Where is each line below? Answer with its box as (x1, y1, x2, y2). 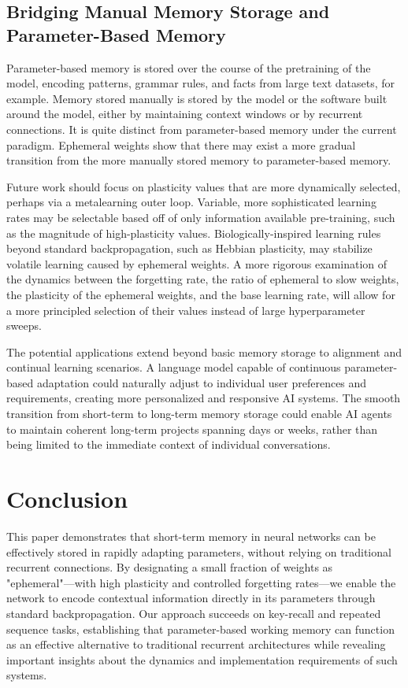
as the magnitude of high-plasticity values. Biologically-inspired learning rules (6, 224, 381, 241)
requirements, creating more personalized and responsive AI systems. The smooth (6, 390, 401, 406)
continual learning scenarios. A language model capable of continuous (6, 359, 341, 375)
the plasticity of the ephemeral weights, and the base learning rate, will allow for (6, 286, 395, 302)
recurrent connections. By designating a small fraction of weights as (6, 559, 333, 575)
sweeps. (6, 317, 42, 334)
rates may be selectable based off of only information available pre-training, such (6, 209, 395, 225)
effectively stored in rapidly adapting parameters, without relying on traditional (6, 543, 391, 560)
